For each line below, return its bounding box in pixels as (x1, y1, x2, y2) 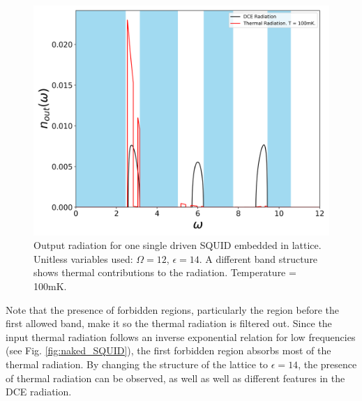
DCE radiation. (6, 384, 72, 399)
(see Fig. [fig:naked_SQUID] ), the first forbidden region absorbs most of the (6, 343, 331, 358)
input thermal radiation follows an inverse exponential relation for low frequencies (6, 329, 356, 344)
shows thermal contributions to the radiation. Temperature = (33, 265, 296, 280)
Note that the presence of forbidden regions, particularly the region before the (6, 302, 340, 317)
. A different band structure (199, 251, 318, 266)
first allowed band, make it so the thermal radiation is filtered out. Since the (6, 316, 332, 331)
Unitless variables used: (33, 251, 133, 266)
